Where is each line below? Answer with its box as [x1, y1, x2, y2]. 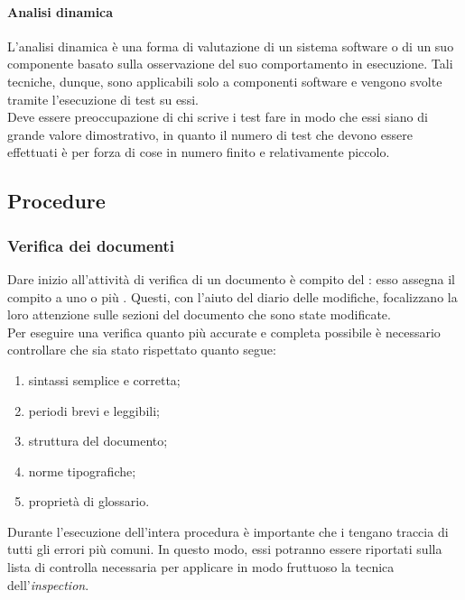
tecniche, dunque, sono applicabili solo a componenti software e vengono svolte [7, 71, 442, 90]
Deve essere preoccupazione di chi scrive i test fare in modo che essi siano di [7, 107, 428, 126]
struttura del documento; [28, 431, 168, 450]
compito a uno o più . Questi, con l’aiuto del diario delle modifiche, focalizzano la [7, 287, 458, 306]
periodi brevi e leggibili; [28, 401, 160, 420]
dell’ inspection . [7, 575, 89, 594]
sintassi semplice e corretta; [28, 370, 181, 389]
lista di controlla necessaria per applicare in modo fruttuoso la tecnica [7, 558, 395, 577]
